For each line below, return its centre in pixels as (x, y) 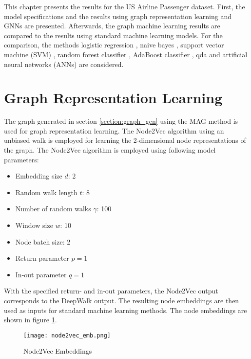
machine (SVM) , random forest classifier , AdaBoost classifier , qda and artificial (126, 54)
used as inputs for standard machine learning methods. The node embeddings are (125, 310)
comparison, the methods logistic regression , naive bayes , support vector (114, 45)
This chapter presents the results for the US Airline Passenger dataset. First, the (125, 6)
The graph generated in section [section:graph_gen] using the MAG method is (121, 121)
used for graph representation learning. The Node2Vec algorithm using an (114, 130)
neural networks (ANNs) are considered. (64, 64)
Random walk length (46, 192)
